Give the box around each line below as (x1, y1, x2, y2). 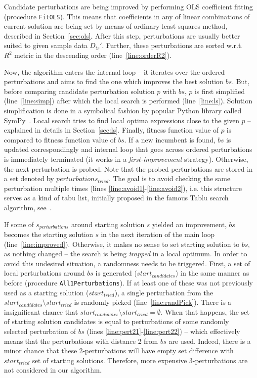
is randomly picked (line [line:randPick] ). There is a (74, 297, 231, 307)
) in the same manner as (175, 268, 249, 278)
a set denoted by (4, 173, 54, 184)
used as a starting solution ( (4, 287, 89, 297)
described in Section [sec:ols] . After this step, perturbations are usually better (4, 30, 240, 41)
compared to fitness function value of (4, 134, 116, 144)
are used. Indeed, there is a (169, 335, 251, 346)
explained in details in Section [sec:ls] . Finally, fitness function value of (4, 125, 219, 135)
